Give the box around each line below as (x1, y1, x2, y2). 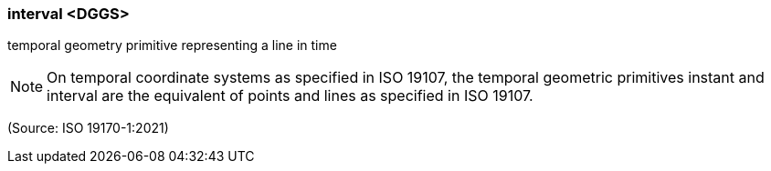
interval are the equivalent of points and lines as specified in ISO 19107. (47, 86, 533, 106)
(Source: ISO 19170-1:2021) (7, 120, 169, 136)
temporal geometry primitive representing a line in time (7, 37, 337, 54)
